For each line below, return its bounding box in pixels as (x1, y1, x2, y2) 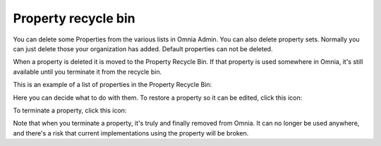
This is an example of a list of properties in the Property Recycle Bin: (13, 81, 212, 89)
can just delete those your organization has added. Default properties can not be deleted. (13, 44, 273, 53)
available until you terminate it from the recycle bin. (13, 67, 162, 76)
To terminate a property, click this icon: (13, 106, 127, 114)
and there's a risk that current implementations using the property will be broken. (13, 128, 249, 137)
